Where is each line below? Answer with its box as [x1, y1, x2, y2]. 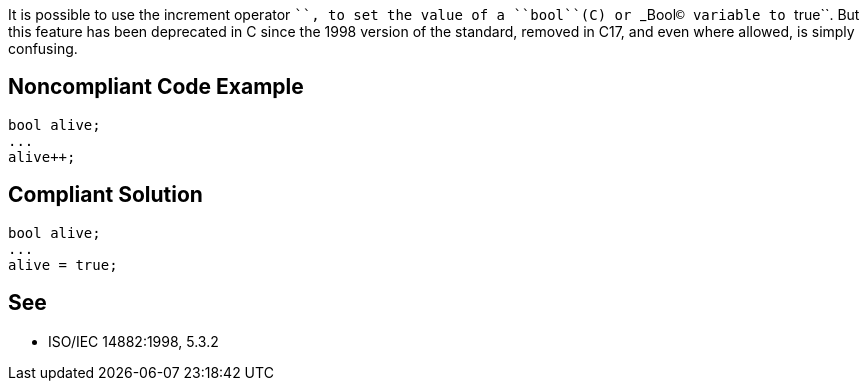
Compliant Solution [8, 182, 203, 208]
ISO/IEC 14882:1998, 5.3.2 [48, 332, 219, 350]
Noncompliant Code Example [8, 74, 304, 100]
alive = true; [8, 256, 118, 273]
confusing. [8, 40, 78, 57]
